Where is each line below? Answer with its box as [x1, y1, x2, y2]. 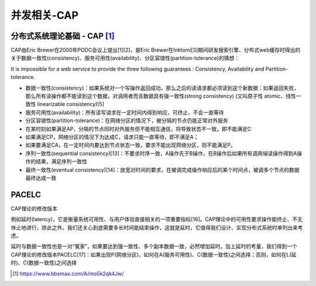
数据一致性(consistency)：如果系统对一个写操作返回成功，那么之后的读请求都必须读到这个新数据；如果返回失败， [25, 84, 300, 91]
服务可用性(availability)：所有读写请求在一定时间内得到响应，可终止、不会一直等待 [25, 109, 224, 116]
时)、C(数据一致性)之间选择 [11, 259, 77, 266]
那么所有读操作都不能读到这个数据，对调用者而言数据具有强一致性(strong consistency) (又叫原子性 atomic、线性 [25, 92, 297, 99]
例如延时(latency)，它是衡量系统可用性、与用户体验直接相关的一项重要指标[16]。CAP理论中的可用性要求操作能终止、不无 [11, 216, 303, 223]
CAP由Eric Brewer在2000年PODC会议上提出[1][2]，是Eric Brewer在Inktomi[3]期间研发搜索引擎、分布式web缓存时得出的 [11, 47, 301, 54]
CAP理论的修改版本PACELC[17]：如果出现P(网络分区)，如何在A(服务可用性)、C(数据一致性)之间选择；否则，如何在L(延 [11, 251, 297, 258]
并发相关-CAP [11, 9, 79, 22]
